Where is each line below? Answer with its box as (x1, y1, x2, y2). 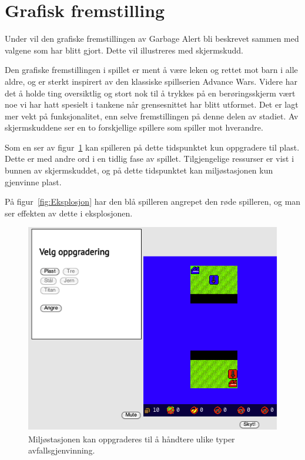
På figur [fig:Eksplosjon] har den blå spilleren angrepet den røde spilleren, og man (5, 195, 301, 208)
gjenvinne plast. (5, 175, 62, 188)
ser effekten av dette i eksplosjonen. (5, 206, 133, 219)
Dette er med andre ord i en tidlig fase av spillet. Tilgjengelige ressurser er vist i (5, 152, 294, 165)
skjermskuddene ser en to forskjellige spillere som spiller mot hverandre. (5, 121, 263, 134)
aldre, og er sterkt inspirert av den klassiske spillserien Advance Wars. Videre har (5, 75, 297, 87)
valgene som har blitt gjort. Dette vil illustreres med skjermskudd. (5, 44, 243, 56)
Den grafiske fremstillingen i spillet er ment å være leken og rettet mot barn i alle (5, 64, 298, 76)
